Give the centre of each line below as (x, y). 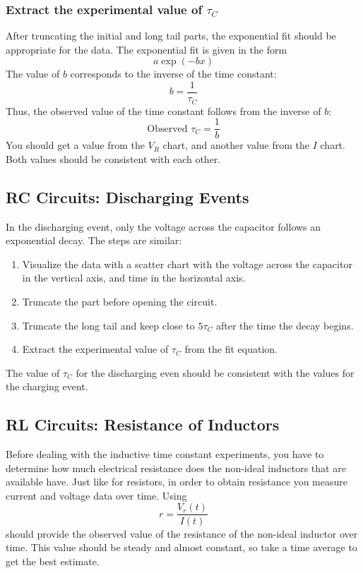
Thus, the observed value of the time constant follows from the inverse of (163, 110)
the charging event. (47, 386)
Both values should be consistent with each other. (113, 158)
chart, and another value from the (236, 145)
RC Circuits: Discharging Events (127, 197)
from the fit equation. (231, 349)
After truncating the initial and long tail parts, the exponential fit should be (171, 36)
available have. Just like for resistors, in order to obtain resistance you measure (177, 482)
